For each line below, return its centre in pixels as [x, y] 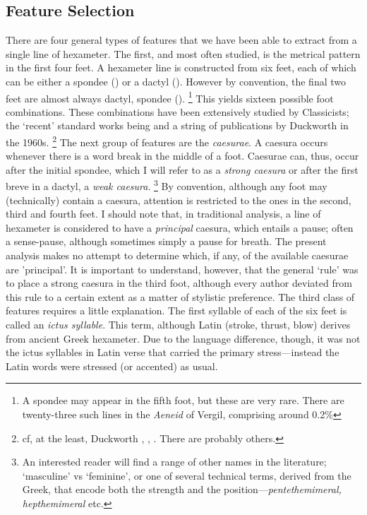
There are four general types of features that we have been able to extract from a [181, 40]
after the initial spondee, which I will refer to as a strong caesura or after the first [182, 169]
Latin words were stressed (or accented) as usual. [112, 366]
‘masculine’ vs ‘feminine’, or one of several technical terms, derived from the [187, 475]
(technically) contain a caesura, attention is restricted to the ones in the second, [179, 200]
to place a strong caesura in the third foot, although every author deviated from [179, 283]
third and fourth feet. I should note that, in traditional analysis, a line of [163, 214]
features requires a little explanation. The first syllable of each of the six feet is [176, 310]
